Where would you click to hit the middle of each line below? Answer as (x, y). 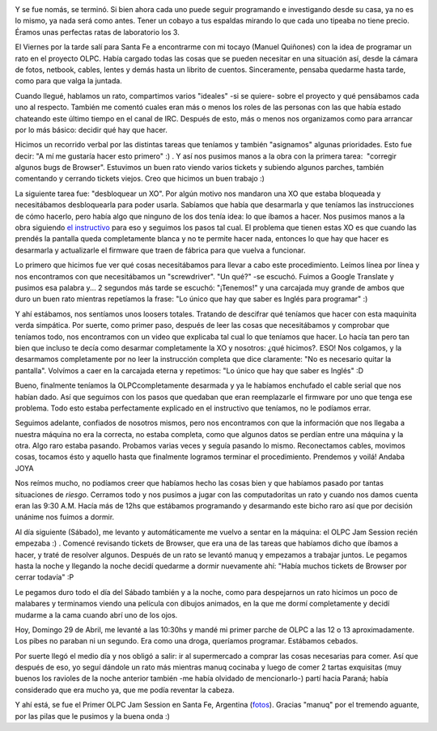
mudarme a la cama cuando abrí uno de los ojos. (96, 614)
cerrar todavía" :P (45, 577)
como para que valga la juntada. (69, 81)
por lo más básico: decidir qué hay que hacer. (91, 130)
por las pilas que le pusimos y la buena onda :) (92, 716)
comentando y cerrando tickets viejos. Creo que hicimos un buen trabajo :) (140, 179)
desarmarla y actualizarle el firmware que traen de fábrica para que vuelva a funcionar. (160, 250)
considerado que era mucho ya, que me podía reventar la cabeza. (125, 690)
